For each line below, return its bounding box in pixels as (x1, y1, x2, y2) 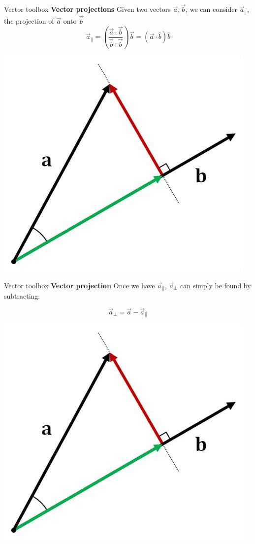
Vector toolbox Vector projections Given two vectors (4, 4, 171, 14)
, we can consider (186, 4, 237, 14)
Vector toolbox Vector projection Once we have (4, 280, 155, 290)
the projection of (4, 15, 54, 26)
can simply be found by (180, 280, 251, 290)
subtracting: (4, 290, 40, 301)
